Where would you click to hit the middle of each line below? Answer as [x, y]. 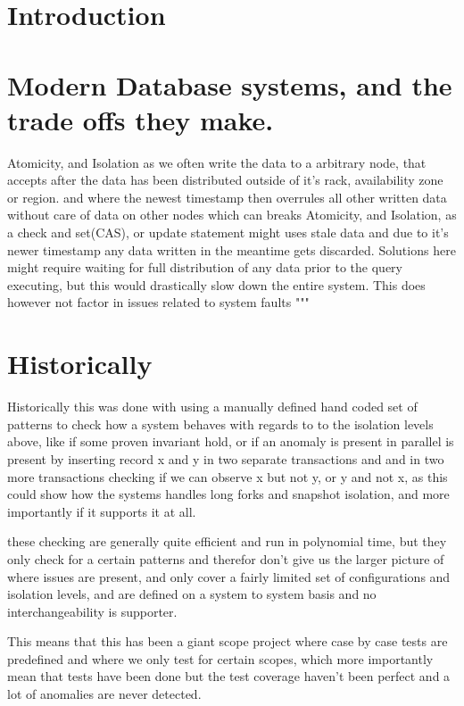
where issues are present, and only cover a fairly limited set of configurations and [229, 576]
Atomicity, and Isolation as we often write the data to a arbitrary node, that [217, 162]
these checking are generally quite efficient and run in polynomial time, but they [227, 541]
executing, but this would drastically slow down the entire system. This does [216, 284]
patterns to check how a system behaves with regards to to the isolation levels [220, 424]
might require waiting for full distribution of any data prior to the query [205, 267]
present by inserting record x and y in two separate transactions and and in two [226, 458]
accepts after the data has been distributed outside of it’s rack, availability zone [225, 180]
